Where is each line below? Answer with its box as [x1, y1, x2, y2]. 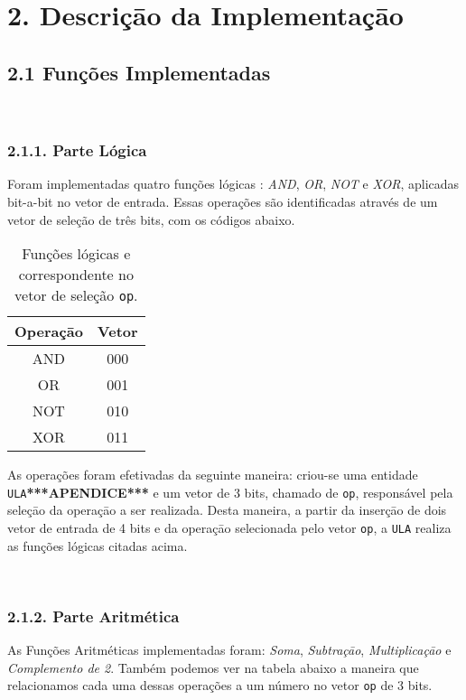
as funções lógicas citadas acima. [7, 536, 188, 555]
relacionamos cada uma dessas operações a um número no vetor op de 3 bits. [7, 676, 433, 695]
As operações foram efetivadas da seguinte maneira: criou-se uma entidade [7, 465, 418, 484]
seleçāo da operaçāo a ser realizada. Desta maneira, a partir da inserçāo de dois [7, 500, 447, 519]
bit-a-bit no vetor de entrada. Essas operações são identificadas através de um [7, 191, 438, 210]
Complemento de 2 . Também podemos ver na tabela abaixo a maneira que [7, 658, 419, 677]
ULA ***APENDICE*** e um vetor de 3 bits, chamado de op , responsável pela [7, 482, 453, 501]
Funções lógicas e [22, 243, 131, 265]
